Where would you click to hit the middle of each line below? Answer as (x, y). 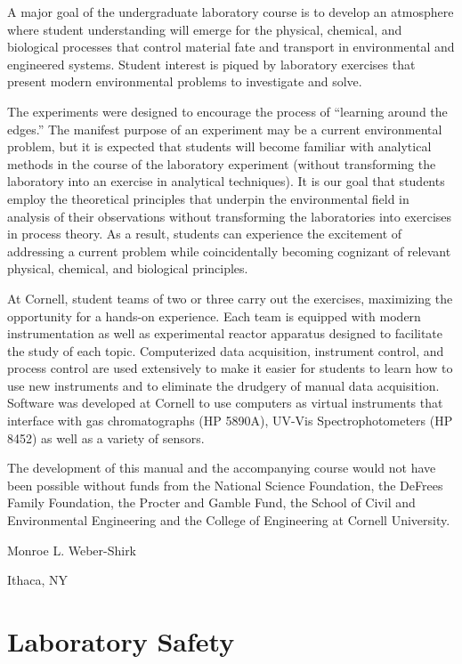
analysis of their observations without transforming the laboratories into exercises (230, 216)
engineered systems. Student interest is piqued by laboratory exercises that (211, 64)
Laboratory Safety (121, 641)
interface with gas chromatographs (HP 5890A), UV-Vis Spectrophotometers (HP (230, 421)
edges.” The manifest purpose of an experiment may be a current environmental (225, 129)
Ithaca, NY (38, 580)
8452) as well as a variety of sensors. (106, 437)
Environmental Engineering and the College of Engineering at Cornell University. (229, 520)
